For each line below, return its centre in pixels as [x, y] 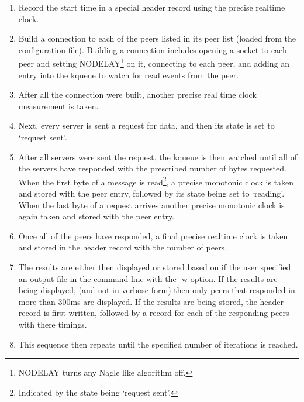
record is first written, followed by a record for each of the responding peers [154, 313]
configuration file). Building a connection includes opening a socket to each [153, 49]
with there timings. [53, 324]
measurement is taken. [58, 106]
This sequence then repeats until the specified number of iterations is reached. [158, 344]
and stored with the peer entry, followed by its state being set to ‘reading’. [151, 193]
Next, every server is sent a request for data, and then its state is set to [146, 126]
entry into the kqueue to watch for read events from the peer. [129, 75]
